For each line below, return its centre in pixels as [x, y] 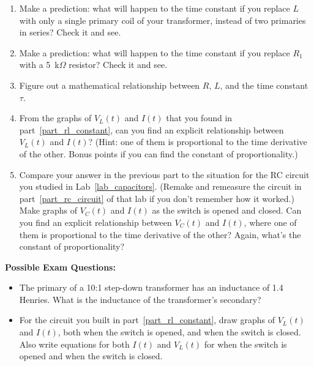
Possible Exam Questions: [60, 267]
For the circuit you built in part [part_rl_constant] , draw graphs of [147, 320]
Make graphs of [48, 210]
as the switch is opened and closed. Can [227, 210]
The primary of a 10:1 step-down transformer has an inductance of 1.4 [151, 287]
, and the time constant [264, 85]
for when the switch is [245, 344]
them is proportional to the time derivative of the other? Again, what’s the [160, 234]
